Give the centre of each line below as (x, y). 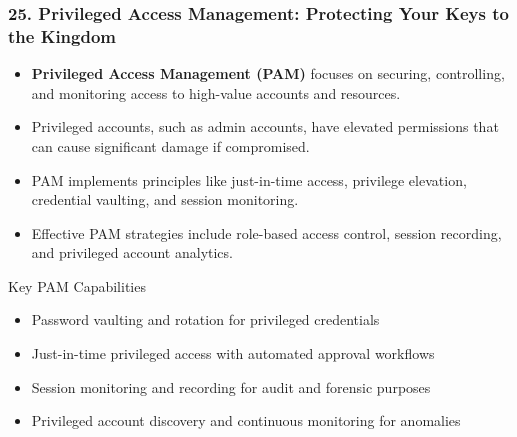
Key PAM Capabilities (77, 285)
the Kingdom (62, 35)
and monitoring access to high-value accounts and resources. (216, 92)
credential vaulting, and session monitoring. (165, 199)
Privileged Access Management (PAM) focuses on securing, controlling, (268, 73)
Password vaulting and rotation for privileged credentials (205, 319)
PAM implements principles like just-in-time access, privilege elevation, (249, 179)
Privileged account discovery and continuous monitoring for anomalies (246, 420)
